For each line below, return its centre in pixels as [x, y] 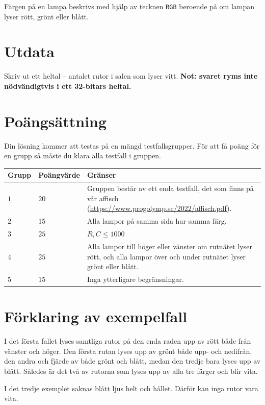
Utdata [30, 51]
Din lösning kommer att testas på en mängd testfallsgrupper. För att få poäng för [132, 145]
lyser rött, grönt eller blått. [46, 16]
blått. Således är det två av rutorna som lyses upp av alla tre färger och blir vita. [131, 371]
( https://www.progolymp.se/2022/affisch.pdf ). [159, 208]
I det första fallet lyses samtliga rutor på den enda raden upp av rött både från [128, 341]
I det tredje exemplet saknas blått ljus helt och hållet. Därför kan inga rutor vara [131, 388]
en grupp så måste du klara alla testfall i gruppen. [83, 156]
